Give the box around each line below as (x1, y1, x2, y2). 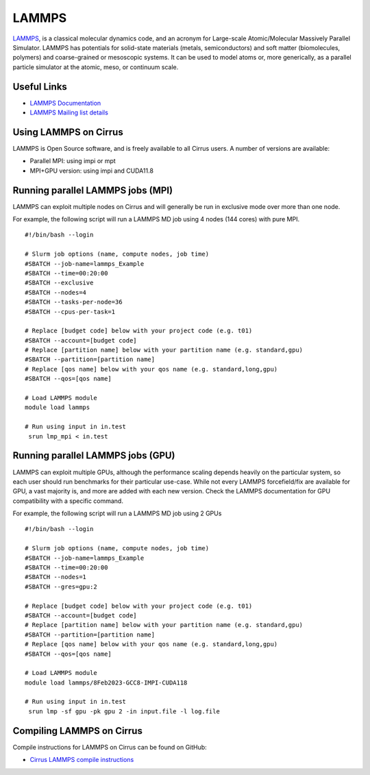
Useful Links (12, 81, 68, 93)
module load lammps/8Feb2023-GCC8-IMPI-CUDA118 (25, 678, 188, 687)
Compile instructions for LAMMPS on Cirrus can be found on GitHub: (12, 743, 207, 751)
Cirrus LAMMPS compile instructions (29, 756, 134, 764)
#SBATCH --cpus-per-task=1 (25, 308, 116, 315)
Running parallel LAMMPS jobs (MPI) (12, 184, 173, 196)
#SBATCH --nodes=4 (25, 288, 87, 296)
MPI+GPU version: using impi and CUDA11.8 (29, 167, 154, 175)
